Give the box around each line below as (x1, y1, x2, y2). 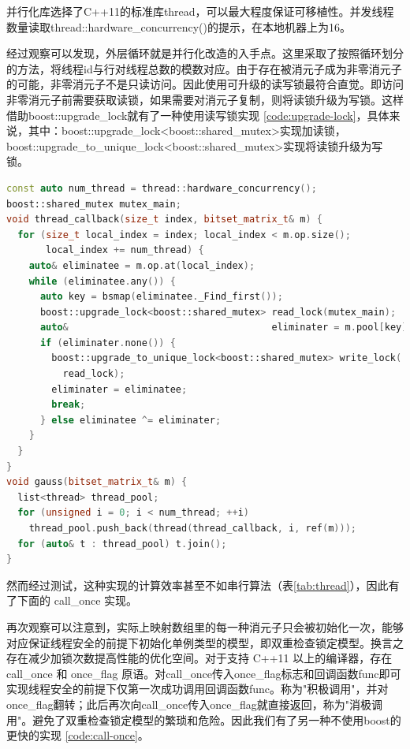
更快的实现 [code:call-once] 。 (6, 727, 149, 743)
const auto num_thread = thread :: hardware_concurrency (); (6, 182, 317, 194)
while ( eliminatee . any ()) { (28, 275, 176, 287)
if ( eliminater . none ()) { (39, 337, 176, 348)
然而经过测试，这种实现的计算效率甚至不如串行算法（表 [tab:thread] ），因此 (6, 576, 389, 593)
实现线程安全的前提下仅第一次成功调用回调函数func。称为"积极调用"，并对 (6, 680, 389, 697)
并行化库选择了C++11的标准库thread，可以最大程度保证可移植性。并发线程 (6, 3, 394, 19)
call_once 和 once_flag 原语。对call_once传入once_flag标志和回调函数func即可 (6, 665, 401, 681)
